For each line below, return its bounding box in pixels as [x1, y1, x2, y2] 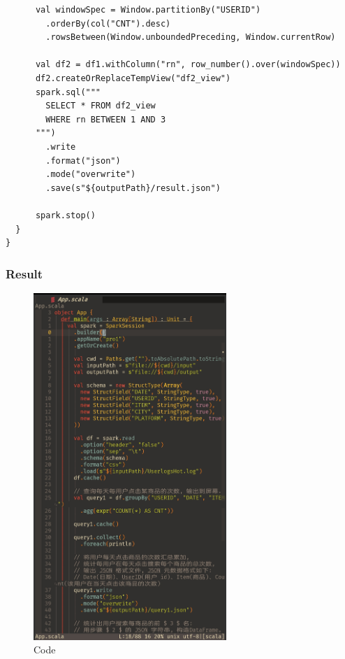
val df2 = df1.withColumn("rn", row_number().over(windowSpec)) [35, 59, 341, 70]
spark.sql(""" [35, 87, 101, 97]
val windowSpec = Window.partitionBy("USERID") [35, 5, 261, 15]
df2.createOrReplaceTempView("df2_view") [35, 73, 231, 83]
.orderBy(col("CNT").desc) [45, 18, 171, 29]
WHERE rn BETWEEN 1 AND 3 [45, 114, 166, 125]
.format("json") [45, 155, 121, 166]
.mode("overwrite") [45, 169, 136, 180]
